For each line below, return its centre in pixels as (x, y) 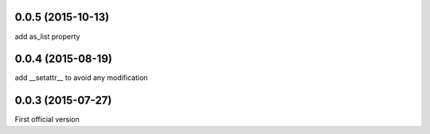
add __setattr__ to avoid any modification (81, 78)
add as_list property (47, 36)
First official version (47, 120)
